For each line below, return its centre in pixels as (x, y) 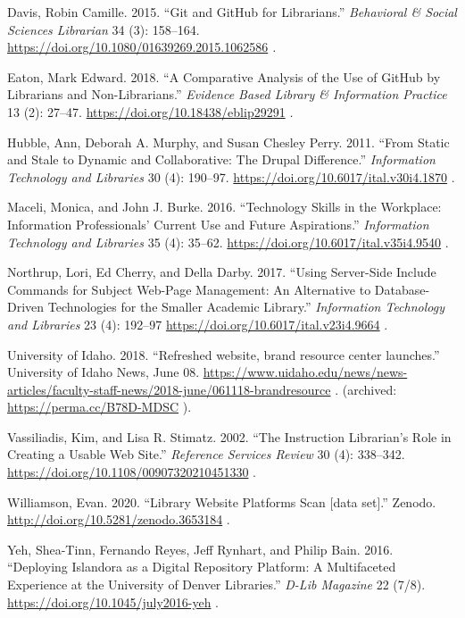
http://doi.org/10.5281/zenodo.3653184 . (119, 519)
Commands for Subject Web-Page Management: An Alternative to (189, 289)
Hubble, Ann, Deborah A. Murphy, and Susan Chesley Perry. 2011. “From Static (228, 142)
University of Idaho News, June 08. (104, 372)
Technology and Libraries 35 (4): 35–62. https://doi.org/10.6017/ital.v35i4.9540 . (228, 242)
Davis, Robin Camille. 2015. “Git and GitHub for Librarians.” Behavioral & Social (232, 12)
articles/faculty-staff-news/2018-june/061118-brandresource (169, 389)
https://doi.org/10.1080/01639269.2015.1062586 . (142, 47)
